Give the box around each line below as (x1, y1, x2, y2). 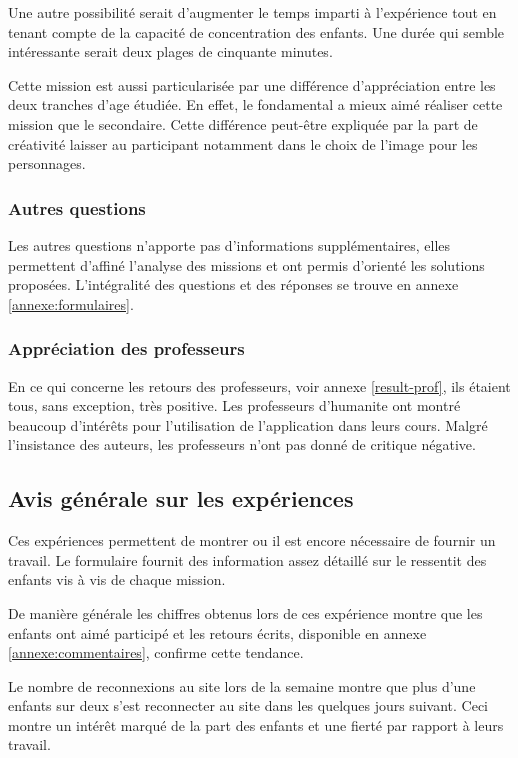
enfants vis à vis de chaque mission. (8, 569, 226, 590)
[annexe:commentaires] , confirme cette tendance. (8, 642, 304, 663)
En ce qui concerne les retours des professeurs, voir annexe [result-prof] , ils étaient (8, 375, 511, 396)
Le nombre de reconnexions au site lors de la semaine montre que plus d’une (8, 675, 476, 696)
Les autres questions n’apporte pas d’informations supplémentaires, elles (8, 234, 451, 255)
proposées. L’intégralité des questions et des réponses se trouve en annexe (8, 274, 459, 295)
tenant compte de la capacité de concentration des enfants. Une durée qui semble (8, 21, 505, 42)
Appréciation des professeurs (8, 336, 245, 361)
